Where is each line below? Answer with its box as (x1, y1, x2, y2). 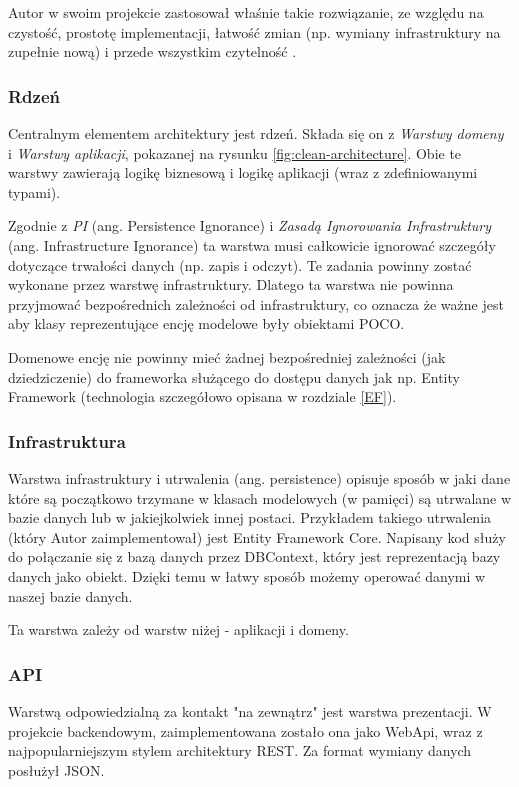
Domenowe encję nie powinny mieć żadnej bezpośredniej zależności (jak (8, 346, 446, 367)
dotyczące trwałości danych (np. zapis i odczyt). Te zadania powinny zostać (8, 254, 472, 275)
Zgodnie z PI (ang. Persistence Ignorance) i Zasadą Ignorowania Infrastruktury (8, 215, 492, 236)
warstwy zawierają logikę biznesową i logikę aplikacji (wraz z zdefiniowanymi (8, 162, 478, 183)
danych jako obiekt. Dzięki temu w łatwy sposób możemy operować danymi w (8, 565, 486, 586)
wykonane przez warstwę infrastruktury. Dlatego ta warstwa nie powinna (8, 274, 454, 295)
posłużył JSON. (8, 759, 105, 780)
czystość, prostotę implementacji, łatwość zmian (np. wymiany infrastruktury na (8, 21, 501, 42)
